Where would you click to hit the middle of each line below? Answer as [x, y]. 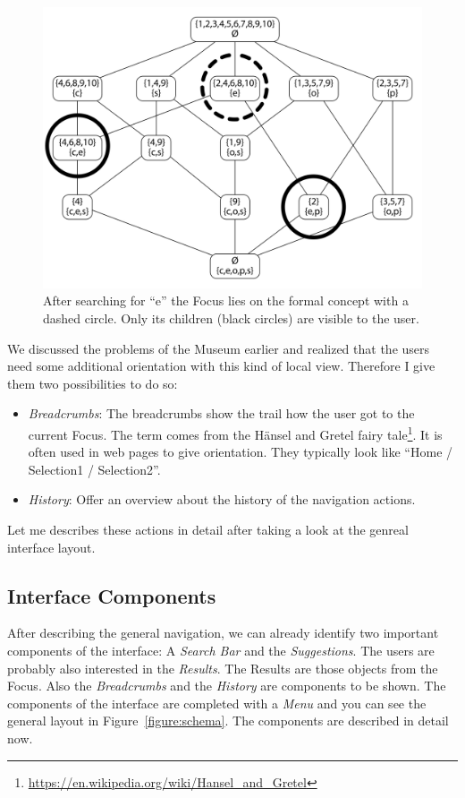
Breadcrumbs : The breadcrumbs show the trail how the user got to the [221, 413]
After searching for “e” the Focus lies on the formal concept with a [226, 300]
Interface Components [112, 595]
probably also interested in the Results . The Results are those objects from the [223, 668]
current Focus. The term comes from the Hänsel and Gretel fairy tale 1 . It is [235, 433]
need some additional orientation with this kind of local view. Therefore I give [221, 366]
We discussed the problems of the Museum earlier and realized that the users [219, 348]
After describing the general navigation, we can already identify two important [223, 633]
